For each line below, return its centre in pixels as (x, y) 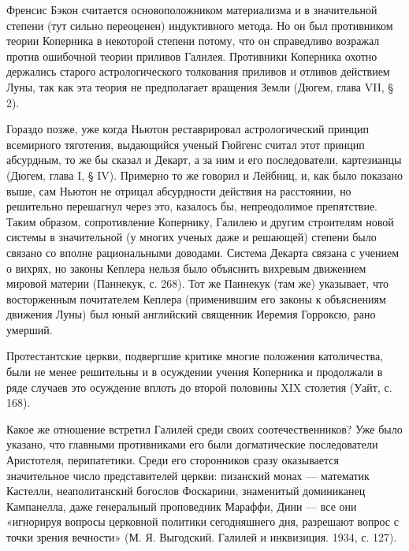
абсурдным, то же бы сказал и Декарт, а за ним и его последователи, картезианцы (204, 160)
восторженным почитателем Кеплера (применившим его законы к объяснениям (196, 298)
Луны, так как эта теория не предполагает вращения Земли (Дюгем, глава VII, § (200, 86)
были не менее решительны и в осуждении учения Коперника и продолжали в (195, 372)
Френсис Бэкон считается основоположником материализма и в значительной (192, 9)
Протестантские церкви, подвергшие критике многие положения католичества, (195, 356)
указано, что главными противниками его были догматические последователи (192, 444)
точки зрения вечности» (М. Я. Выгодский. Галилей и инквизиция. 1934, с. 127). (202, 537)
